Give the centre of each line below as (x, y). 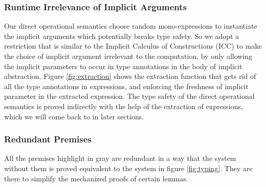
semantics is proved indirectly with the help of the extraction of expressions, (124, 106)
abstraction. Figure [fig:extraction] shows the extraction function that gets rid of (130, 76)
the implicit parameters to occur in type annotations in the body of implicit (123, 66)
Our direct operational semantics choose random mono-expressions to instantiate (131, 26)
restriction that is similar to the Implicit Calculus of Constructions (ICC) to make (133, 46)
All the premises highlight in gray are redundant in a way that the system (120, 158)
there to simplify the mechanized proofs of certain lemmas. (96, 178)
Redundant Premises (48, 139)
